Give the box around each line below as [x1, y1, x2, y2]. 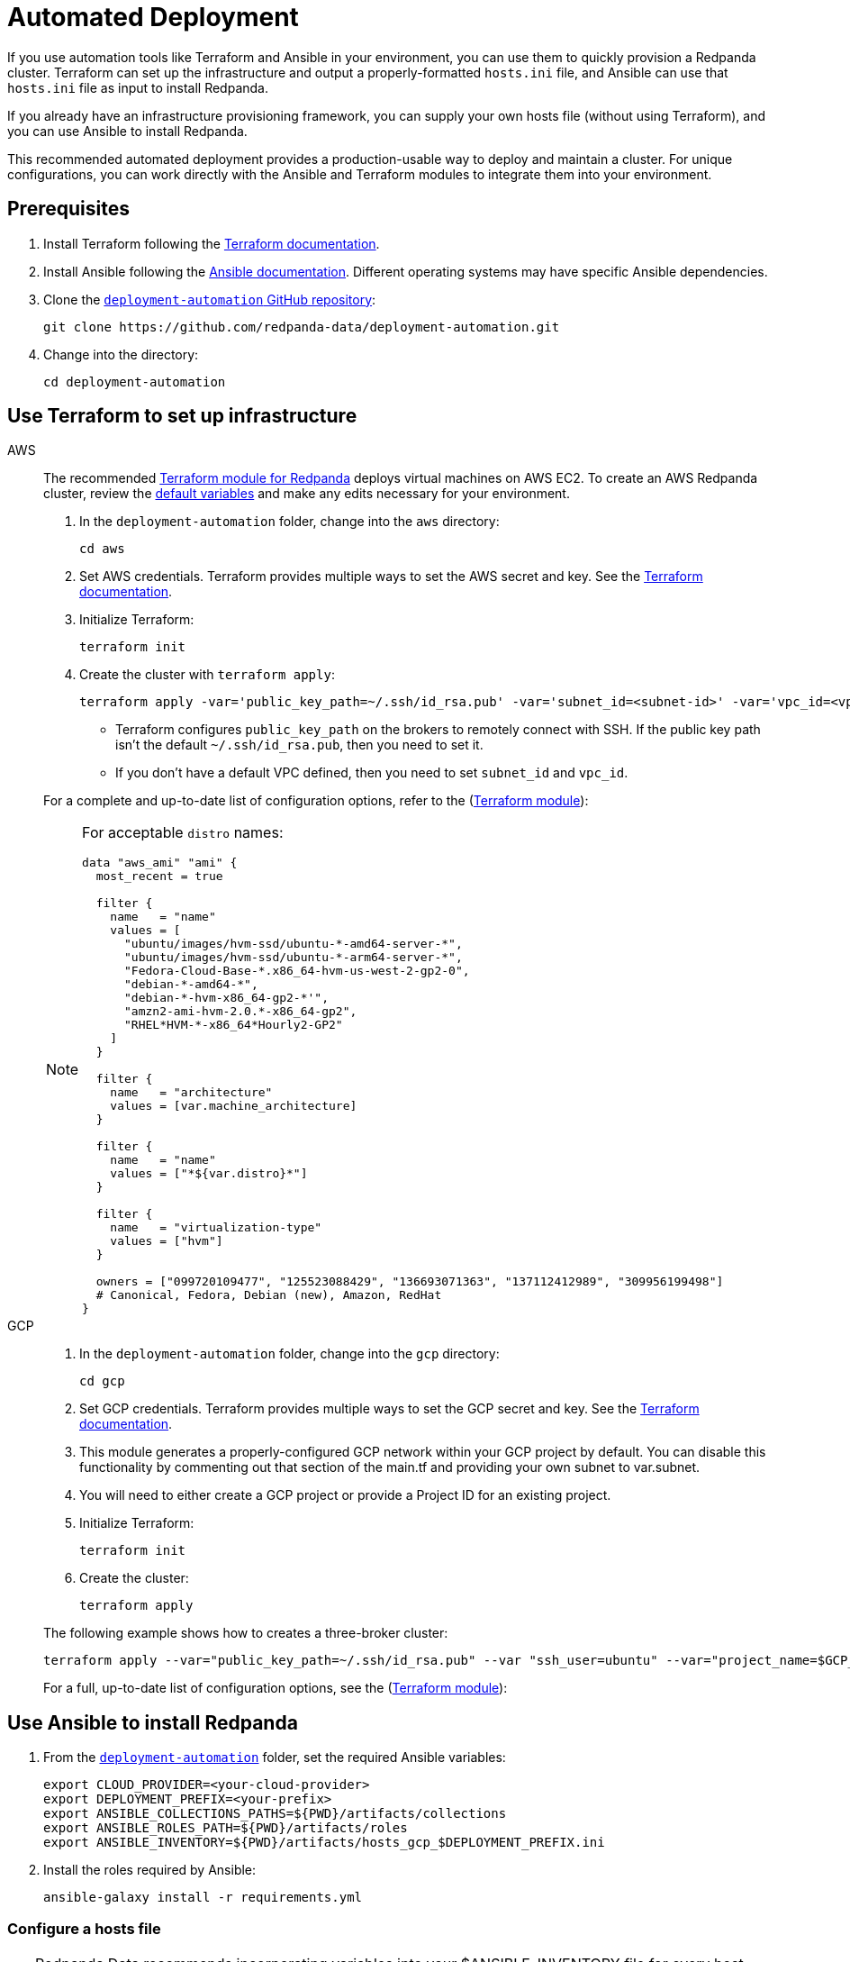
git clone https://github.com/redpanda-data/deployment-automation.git [43, 319, 560, 334]
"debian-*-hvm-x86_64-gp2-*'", [124, 991, 329, 1005]
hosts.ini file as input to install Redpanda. [7, 79, 268, 95]
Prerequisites [7, 197, 130, 221]
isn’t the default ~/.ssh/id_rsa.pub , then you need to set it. [115, 737, 484, 753]
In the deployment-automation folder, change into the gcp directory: [79, 1346, 500, 1362]
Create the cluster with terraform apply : [79, 667, 335, 683]
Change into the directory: [43, 346, 199, 362]
